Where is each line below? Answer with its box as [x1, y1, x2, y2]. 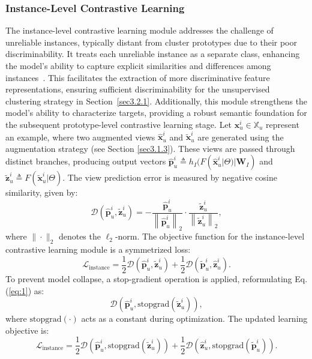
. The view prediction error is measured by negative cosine [62, 171, 277, 184]
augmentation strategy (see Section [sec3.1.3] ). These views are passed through [5, 142, 295, 154]
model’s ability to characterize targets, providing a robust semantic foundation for [5, 106, 307, 119]
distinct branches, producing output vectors [5, 155, 166, 167]
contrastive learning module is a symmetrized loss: [5, 243, 191, 256]
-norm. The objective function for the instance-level [115, 230, 305, 243]
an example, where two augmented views [5, 130, 155, 143]
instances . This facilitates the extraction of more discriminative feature [5, 71, 270, 83]
